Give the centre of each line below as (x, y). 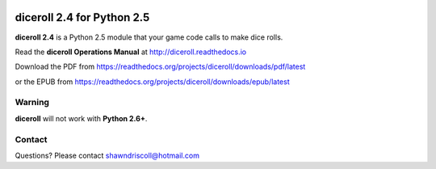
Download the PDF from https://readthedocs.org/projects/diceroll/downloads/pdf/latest (160, 67)
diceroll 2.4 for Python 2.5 (82, 17)
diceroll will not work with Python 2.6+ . (81, 118)
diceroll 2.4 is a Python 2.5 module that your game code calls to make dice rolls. (149, 37)
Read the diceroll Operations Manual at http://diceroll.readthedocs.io (130, 52)
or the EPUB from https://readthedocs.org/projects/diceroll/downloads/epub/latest (152, 82)
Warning (32, 103)
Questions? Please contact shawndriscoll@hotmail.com (107, 155)
